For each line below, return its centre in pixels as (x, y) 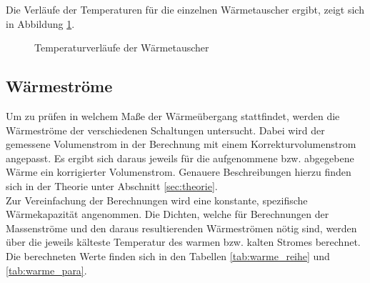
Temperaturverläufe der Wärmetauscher (122, 48)
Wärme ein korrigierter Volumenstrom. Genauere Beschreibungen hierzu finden (179, 172)
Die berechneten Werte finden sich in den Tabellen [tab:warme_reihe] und (168, 255)
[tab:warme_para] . (46, 270)
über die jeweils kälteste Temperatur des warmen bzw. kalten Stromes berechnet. (183, 242)
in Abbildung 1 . (40, 23)
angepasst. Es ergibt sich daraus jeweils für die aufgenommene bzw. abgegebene (180, 158)
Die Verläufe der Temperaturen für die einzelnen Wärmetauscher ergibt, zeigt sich (185, 9)
